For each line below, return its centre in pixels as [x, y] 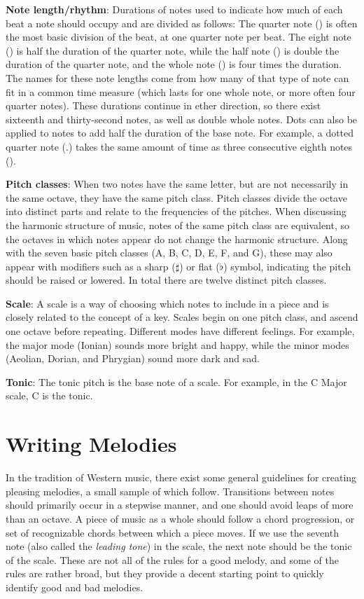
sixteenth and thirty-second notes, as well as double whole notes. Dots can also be [182, 119]
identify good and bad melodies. [75, 587]
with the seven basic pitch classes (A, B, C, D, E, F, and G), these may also [169, 253]
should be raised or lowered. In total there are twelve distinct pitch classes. [166, 280]
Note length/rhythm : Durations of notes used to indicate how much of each [174, 9]
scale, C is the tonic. [49, 395]
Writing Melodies [91, 444]
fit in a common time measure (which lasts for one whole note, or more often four [181, 91]
